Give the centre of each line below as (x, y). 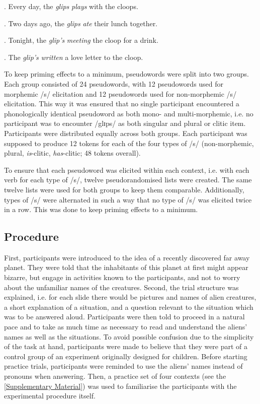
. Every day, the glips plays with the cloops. (71, 6)
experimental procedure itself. (50, 396)
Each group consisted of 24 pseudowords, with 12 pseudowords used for (114, 83)
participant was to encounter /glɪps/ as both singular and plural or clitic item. (125, 123)
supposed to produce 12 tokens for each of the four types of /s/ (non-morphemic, (129, 143)
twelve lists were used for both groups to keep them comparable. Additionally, (124, 189)
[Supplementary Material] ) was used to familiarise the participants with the (120, 386)
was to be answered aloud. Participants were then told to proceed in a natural (124, 317)
